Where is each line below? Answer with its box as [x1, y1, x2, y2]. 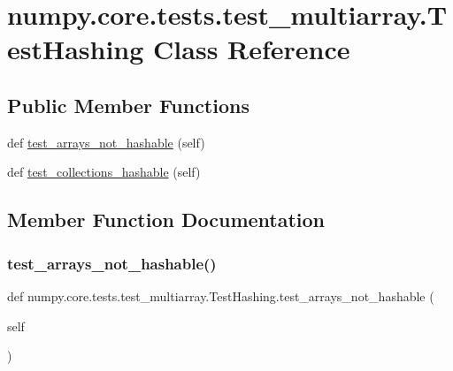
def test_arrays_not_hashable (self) [7, 132, 205, 151]
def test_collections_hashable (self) [7, 163, 201, 181]
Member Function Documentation [7, 206, 326, 233]
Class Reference [153, 31, 350, 67]
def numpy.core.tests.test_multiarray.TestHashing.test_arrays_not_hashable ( [7, 286, 434, 305]
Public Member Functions [7, 91, 250, 118]
